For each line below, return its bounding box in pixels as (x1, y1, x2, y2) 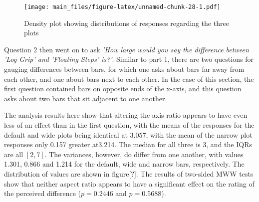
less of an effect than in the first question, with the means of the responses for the (4, 120, 255, 130)
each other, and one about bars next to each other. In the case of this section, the (4, 73, 254, 84)
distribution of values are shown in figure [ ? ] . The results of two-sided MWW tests (4, 168, 254, 179)
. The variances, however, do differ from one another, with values (44, 149, 244, 159)
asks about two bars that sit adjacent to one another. (4, 93, 167, 103)
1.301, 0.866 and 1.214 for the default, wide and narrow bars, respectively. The (4, 159, 245, 169)
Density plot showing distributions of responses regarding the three (24, 17, 229, 28)
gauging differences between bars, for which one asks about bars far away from (4, 64, 245, 74)
